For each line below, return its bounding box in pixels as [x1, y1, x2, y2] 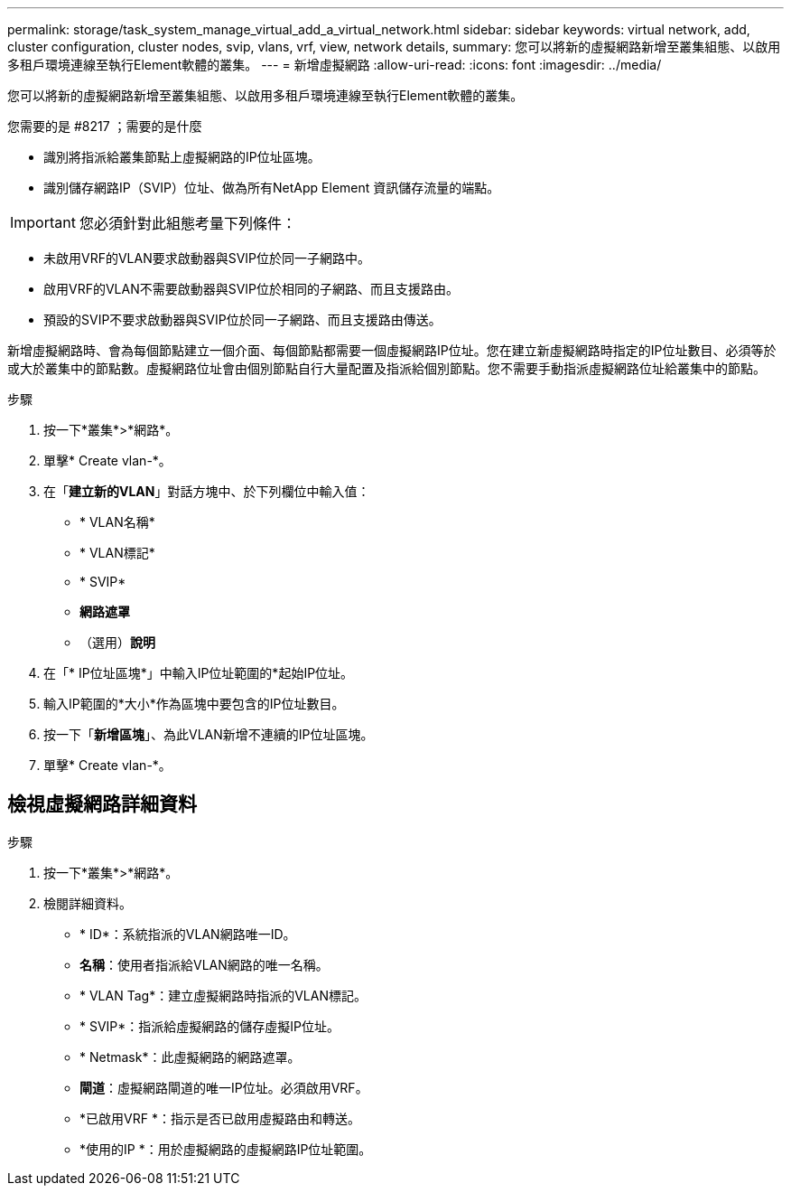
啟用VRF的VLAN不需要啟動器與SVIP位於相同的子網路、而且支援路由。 [43, 281, 460, 296]
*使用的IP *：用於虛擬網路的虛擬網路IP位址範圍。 [79, 1141, 372, 1157]
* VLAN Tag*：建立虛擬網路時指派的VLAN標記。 [79, 987, 367, 1003]
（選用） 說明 [79, 634, 155, 650]
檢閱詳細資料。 [43, 895, 132, 911]
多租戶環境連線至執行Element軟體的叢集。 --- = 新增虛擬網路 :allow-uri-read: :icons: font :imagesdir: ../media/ [7, 57, 662, 72]
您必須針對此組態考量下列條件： [79, 214, 296, 232]
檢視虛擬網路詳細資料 [7, 793, 197, 816]
